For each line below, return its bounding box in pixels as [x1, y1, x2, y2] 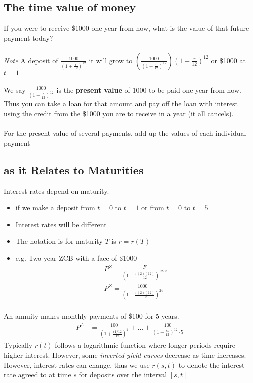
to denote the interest [178, 359, 245, 370]
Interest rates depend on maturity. [4, 185, 109, 196]
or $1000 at [211, 55, 246, 65]
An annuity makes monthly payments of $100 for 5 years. [4, 311, 179, 321]
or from [141, 202, 164, 213]
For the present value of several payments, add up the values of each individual [4, 128, 246, 138]
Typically [4, 340, 33, 350]
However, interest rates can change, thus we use [4, 359, 150, 370]
